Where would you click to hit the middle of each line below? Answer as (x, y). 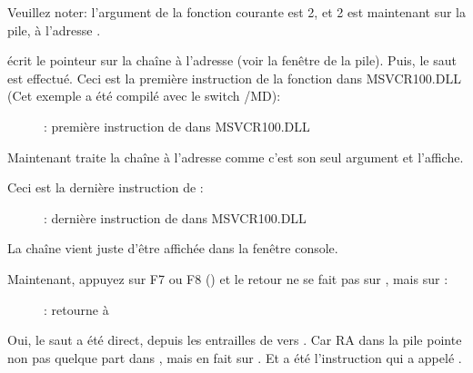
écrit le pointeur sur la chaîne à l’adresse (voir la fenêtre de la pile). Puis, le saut (232, 60)
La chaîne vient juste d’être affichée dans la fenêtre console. (173, 248)
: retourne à (76, 309)
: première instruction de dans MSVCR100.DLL (177, 126)
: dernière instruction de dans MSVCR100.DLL (175, 217)
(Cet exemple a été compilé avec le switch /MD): (144, 96)
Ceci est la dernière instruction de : (106, 187)
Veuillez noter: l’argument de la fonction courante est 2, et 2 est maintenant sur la (236, 12)
